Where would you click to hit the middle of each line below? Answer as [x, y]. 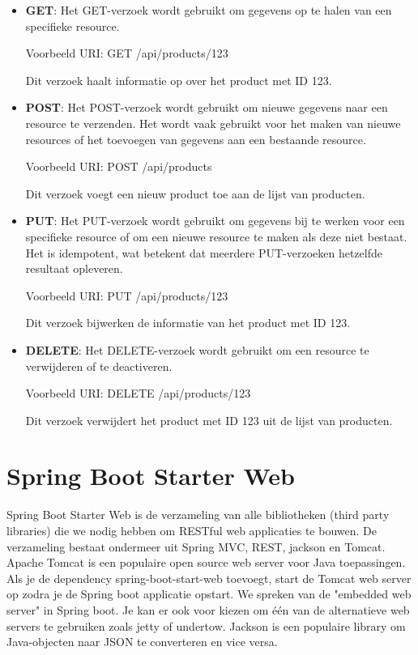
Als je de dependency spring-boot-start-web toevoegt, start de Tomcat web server [209, 578]
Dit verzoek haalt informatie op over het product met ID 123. [179, 80]
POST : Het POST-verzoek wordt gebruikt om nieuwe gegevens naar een [207, 107]
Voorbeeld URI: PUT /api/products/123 [127, 295]
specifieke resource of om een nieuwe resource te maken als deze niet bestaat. [216, 236]
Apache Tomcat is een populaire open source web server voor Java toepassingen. [206, 562]
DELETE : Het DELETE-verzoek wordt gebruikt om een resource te [197, 349]
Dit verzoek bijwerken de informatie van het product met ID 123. [188, 323]
